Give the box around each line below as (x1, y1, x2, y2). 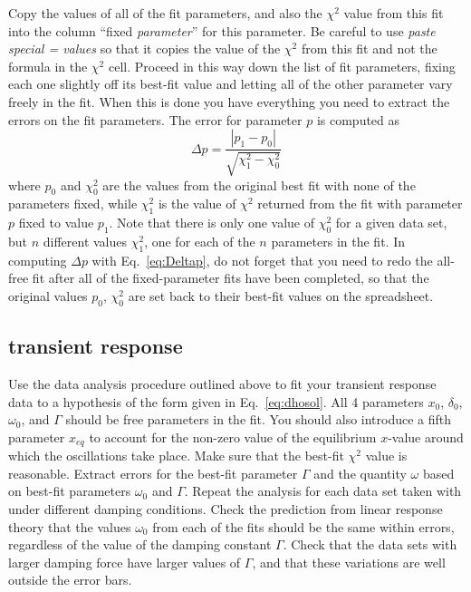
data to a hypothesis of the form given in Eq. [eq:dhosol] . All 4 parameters (8, 392, 424, 411)
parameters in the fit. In (271, 231, 405, 250)
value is (365, 446, 408, 465)
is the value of (158, 194, 236, 213)
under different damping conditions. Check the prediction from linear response (8, 499, 443, 518)
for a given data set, (335, 213, 447, 232)
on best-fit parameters (8, 481, 131, 500)
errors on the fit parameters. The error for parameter (8, 110, 303, 129)
